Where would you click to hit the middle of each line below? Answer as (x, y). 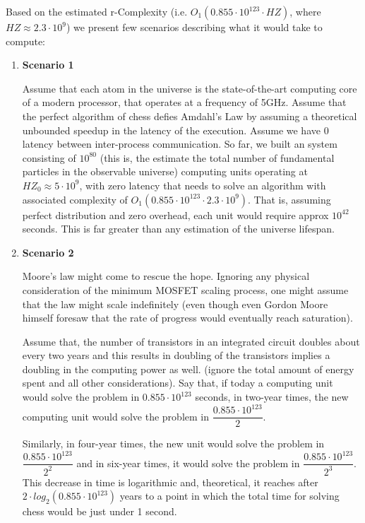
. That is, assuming (289, 199)
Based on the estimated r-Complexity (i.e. (97, 11)
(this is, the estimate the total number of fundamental (217, 157)
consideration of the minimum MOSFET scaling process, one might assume (185, 289)
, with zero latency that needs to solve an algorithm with (203, 185)
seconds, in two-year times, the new (272, 397)
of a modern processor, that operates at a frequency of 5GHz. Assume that (184, 102)
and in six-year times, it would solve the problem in (188, 463)
